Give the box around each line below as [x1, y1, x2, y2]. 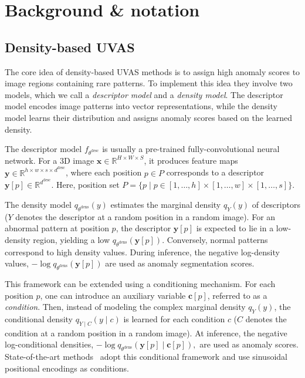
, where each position [65, 166, 142, 178]
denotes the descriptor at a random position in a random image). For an [15, 210, 276, 222]
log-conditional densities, [5, 338, 94, 350]
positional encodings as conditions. [5, 362, 129, 374]
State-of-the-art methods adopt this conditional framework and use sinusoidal [5, 350, 287, 363]
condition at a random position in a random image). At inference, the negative [5, 326, 287, 339]
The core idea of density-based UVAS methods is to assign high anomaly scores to [5, 65, 300, 77]
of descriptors [252, 198, 300, 210]
